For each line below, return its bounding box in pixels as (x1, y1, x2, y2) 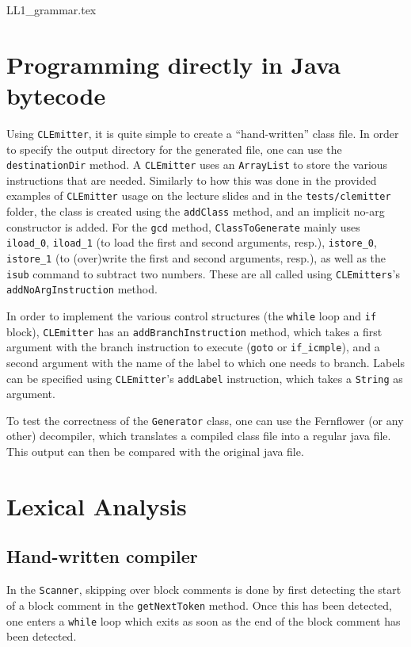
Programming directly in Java (6, 48, 341, 80)
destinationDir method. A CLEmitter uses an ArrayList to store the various (6, 156, 388, 173)
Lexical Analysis (6, 489, 187, 522)
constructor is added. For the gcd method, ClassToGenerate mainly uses (6, 218, 360, 235)
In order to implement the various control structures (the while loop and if (6, 308, 377, 323)
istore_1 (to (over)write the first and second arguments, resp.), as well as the (6, 250, 386, 266)
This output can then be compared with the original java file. (6, 443, 304, 460)
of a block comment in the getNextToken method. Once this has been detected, (6, 596, 392, 613)
